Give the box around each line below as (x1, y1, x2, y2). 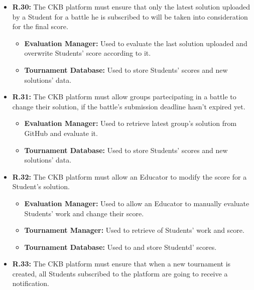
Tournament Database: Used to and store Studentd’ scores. (24, 241, 217, 252)
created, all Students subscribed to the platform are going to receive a (12, 268, 228, 278)
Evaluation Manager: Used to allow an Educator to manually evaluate (24, 198, 249, 208)
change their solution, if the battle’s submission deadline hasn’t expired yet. (12, 101, 245, 111)
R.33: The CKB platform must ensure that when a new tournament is (12, 258, 231, 269)
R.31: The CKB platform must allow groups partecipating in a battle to (12, 91, 236, 102)
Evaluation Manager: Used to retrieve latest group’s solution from (24, 118, 237, 128)
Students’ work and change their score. (24, 208, 144, 218)
